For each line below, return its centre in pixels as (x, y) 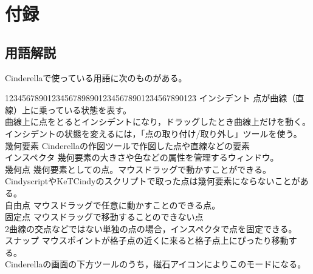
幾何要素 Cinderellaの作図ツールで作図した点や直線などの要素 (127, 145)
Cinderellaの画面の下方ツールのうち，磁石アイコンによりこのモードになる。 (156, 264)
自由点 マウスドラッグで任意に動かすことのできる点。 (113, 205)
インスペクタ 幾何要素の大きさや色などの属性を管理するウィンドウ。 (142, 157)
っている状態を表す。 (89, 109)
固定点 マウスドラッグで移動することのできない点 (104, 217)
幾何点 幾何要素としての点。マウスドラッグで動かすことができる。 (138, 169)
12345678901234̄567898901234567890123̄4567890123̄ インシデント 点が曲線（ (150, 98)
